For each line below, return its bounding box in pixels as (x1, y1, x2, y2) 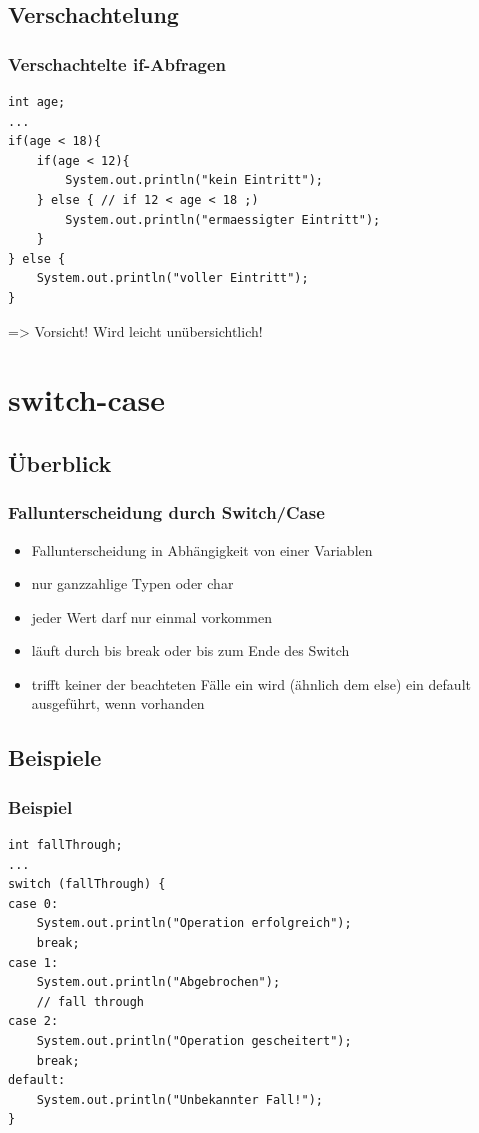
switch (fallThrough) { (8, 877, 166, 892)
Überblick (8, 447, 112, 478)
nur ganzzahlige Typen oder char (31, 573, 234, 594)
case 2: (8, 1014, 59, 1029)
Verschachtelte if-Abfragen (8, 51, 227, 76)
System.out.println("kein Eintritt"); (65, 173, 323, 188)
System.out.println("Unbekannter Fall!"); (36, 1092, 323, 1107)
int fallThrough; (8, 838, 123, 853)
